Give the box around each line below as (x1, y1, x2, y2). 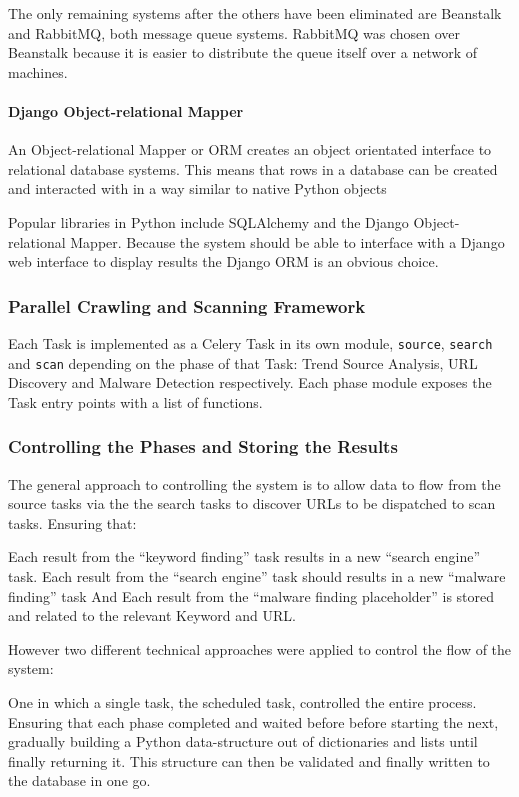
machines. (8, 61, 68, 82)
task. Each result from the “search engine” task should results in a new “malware (8, 566, 506, 587)
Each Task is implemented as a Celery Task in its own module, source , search (8, 332, 493, 353)
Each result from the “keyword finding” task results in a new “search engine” (8, 546, 481, 567)
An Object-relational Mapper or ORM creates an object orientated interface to (8, 139, 492, 160)
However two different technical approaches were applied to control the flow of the (8, 638, 512, 659)
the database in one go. (8, 770, 151, 791)
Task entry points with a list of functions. (8, 391, 263, 412)
